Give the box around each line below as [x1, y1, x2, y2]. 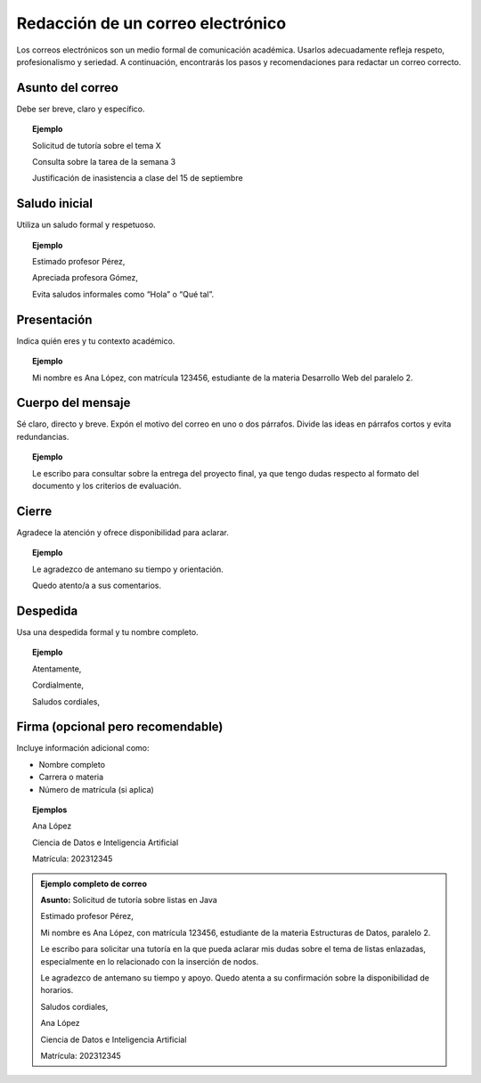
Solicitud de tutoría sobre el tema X [32, 140, 162, 151]
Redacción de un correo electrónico [16, 13, 287, 33]
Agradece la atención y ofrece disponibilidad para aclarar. [16, 526, 229, 538]
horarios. [40, 985, 74, 996]
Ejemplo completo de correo [40, 878, 147, 889]
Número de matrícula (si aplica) [38, 784, 155, 794]
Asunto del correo [16, 80, 119, 95]
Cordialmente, [32, 680, 85, 690]
